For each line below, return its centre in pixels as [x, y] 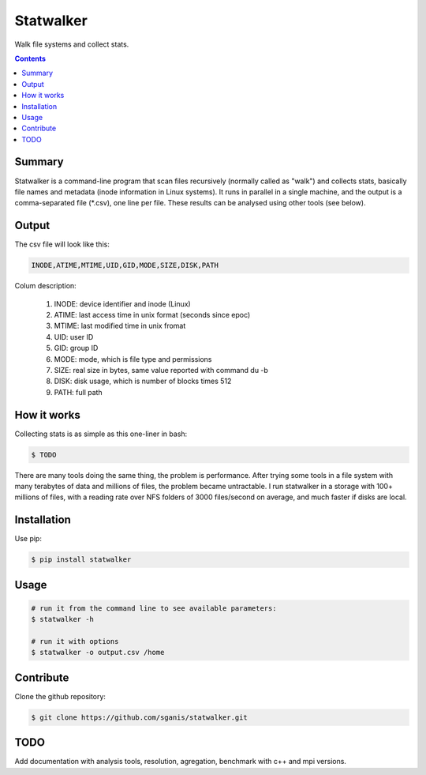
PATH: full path [78, 392]
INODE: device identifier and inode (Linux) [122, 303]
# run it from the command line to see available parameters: [154, 608]
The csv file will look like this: [62, 244]
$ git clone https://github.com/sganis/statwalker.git [139, 717]
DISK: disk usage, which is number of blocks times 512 [143, 381]
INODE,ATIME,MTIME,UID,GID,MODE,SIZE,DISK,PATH [125, 265]
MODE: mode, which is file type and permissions [133, 359]
